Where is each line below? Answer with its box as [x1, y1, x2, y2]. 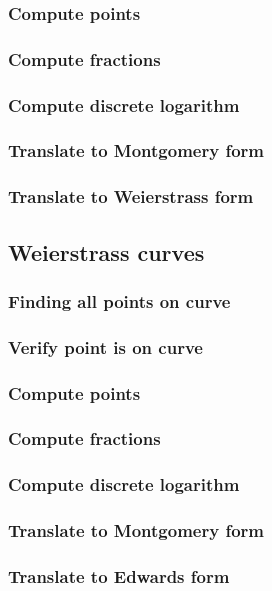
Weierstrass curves [8, 236, 205, 267]
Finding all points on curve [8, 288, 231, 313]
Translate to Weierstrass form [8, 184, 254, 209]
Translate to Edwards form [8, 563, 230, 588]
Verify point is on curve [8, 334, 203, 359]
